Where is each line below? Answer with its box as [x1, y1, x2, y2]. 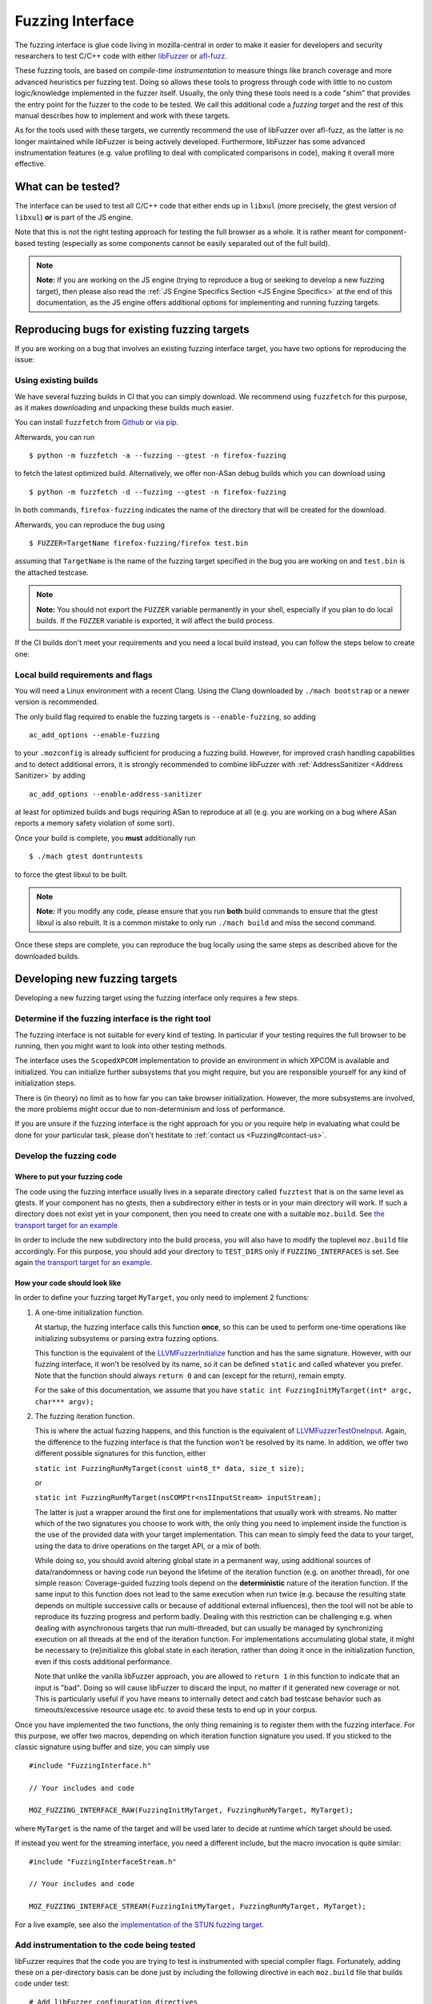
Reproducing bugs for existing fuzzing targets [14, 322, 250, 336]
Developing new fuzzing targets [14, 972, 178, 986]
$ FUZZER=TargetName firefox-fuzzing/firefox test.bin [29, 539, 249, 548]
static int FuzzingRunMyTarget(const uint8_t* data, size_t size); [34, 1464, 306, 1473]
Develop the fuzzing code [14, 1150, 117, 1162]
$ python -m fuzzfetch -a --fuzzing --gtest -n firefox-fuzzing [29, 451, 287, 460]
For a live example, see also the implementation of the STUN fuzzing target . [14, 1920, 264, 1929]
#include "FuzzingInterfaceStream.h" [29, 1857, 178, 1866]
